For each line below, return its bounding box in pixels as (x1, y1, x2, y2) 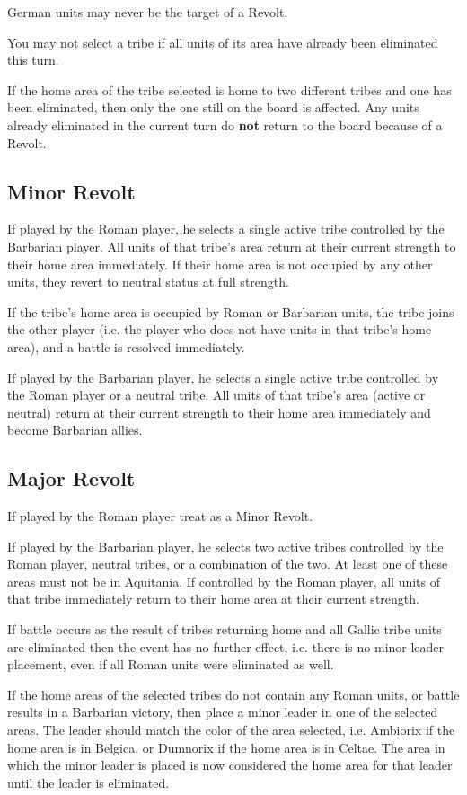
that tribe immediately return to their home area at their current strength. (7, 589, 419, 608)
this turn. (7, 50, 59, 69)
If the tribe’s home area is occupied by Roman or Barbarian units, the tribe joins (7, 302, 454, 321)
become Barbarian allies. (7, 420, 143, 439)
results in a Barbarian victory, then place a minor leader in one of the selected (7, 702, 438, 721)
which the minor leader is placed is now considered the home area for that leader (7, 755, 453, 774)
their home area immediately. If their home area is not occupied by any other (7, 254, 433, 273)
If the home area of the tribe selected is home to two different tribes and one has (7, 80, 452, 99)
